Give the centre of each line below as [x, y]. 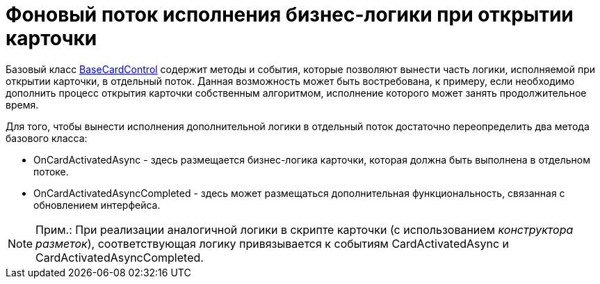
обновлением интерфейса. [97, 205]
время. [22, 104]
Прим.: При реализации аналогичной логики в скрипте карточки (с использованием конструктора [305, 229]
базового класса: [47, 138]
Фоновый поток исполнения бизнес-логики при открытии [290, 15]
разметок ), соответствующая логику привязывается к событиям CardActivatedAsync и [273, 243]
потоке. [51, 171]
